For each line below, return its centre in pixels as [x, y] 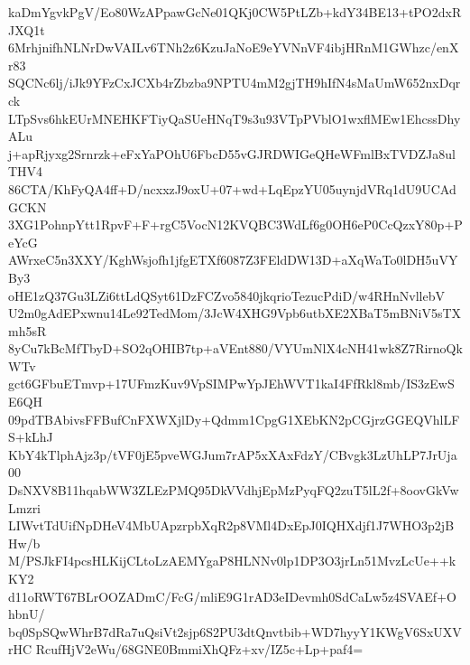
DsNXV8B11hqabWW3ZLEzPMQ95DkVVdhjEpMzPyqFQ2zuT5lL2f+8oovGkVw [234, 490]
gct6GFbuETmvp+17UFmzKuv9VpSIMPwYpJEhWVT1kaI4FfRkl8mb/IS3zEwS [231, 384]
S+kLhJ [31, 437]
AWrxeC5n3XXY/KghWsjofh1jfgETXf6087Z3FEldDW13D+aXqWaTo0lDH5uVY [233, 260]
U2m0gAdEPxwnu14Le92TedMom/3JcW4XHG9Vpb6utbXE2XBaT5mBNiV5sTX [235, 313]
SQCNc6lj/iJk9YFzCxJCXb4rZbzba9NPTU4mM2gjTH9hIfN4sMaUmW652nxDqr [235, 83]
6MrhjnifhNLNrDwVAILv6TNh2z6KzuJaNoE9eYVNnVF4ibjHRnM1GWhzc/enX [234, 47]
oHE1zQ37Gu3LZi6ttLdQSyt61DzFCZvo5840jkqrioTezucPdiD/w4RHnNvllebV [226, 295]
